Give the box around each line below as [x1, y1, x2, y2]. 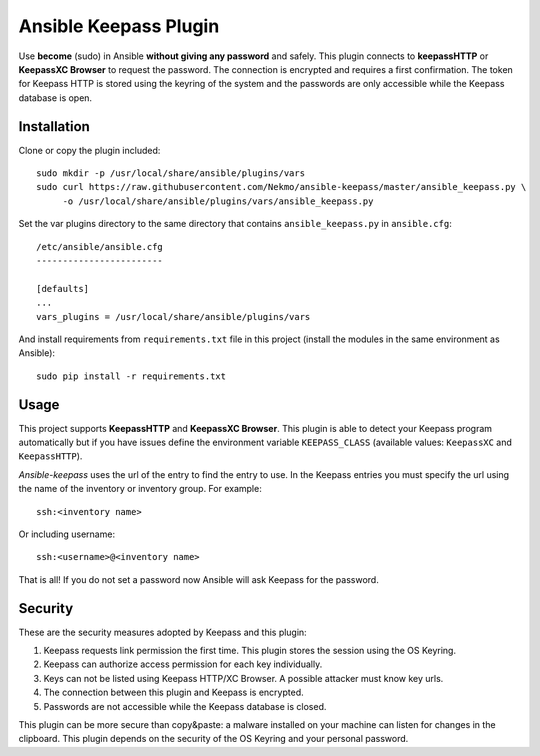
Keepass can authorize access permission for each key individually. [43, 658, 323, 670]
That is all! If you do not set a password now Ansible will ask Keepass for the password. [18, 573, 379, 585]
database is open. [18, 91, 93, 104]
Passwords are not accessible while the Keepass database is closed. [43, 700, 327, 712]
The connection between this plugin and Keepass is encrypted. [43, 686, 304, 699]
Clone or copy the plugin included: [18, 144, 161, 156]
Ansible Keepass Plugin [18, 15, 220, 37]
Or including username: [18, 528, 115, 540]
